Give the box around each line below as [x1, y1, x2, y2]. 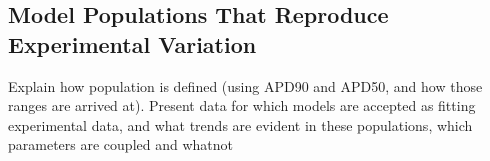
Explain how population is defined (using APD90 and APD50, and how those [8, 75, 483, 96]
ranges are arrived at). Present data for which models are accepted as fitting [8, 95, 476, 116]
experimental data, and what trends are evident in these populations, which [8, 114, 473, 135]
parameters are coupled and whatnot [8, 134, 233, 155]
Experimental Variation [8, 28, 257, 59]
